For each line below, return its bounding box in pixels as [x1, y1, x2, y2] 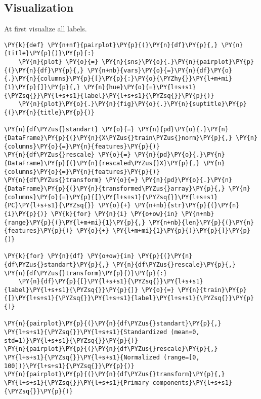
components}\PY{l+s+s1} [152, 379, 233, 387]
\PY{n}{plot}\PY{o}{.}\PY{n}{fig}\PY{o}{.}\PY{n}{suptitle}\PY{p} [18, 100, 247, 108]
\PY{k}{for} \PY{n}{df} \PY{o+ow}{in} [4, 252, 135, 260]
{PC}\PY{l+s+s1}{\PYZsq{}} [4, 202, 95, 209]
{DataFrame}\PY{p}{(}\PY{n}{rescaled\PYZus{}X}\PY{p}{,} [4, 159, 200, 167]
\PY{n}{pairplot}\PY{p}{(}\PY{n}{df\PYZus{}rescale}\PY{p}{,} [4, 345, 218, 353]
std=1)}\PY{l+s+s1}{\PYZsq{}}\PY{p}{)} [4, 337, 138, 344]
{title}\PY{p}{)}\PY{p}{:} [4, 50, 95, 57]
